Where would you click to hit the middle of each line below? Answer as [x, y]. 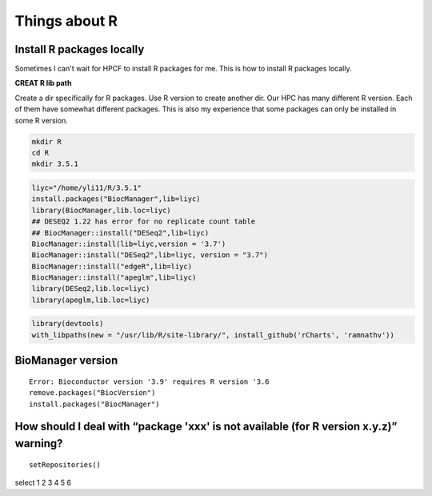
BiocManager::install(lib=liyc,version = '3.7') [129, 244]
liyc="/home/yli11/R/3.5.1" [86, 188]
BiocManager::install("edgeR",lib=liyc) [112, 266]
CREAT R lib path [43, 83]
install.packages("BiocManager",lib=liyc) [116, 199]
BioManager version [66, 361]
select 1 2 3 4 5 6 [43, 483]
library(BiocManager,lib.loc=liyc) [101, 210]
